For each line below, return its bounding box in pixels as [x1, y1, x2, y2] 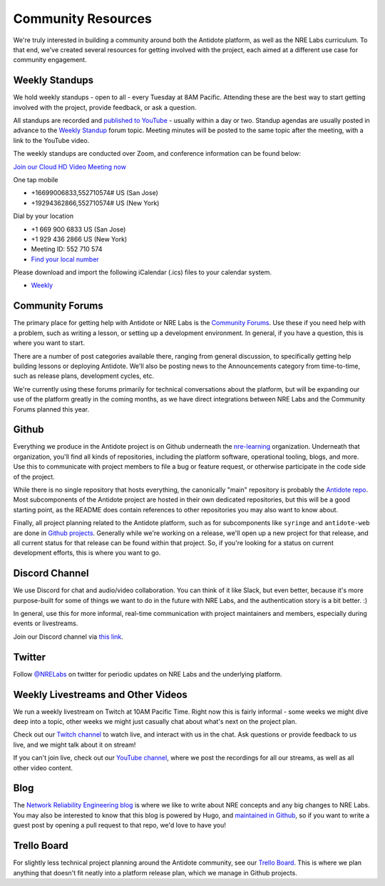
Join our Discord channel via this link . [13, 632, 124, 641]
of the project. [13, 472, 55, 481]
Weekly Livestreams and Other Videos [13, 688, 188, 700]
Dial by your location [13, 211, 74, 221]
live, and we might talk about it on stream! [13, 740, 136, 749]
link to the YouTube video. [13, 136, 90, 144]
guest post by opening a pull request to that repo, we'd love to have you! [13, 821, 226, 830]
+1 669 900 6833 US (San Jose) [31, 225, 126, 234]
